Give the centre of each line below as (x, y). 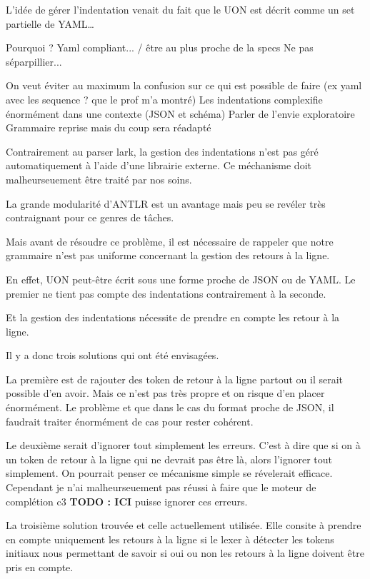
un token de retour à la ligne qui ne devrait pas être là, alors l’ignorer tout (169, 459)
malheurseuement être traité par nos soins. (99, 179)
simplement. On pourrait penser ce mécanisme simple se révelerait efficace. (169, 473)
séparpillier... (34, 61)
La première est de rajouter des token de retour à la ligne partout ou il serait (175, 379)
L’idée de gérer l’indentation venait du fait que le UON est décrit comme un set (180, 9)
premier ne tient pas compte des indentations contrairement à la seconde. (166, 293)
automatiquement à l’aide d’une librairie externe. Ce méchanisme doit (159, 165)
